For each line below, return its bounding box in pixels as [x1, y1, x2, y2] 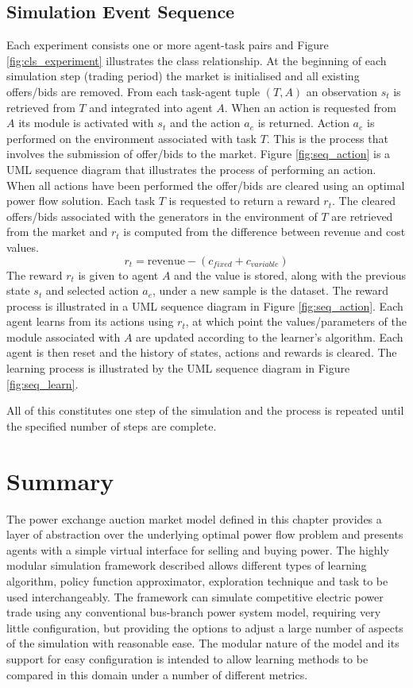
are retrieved [331, 207, 393, 224]
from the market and [6, 223, 108, 240]
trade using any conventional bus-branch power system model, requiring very [6, 604, 381, 620]
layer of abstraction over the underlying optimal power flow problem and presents [6, 526, 403, 543]
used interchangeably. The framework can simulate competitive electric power [6, 588, 384, 605]
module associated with [6, 328, 121, 345]
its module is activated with [18, 114, 154, 131]
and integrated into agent [89, 99, 213, 115]
